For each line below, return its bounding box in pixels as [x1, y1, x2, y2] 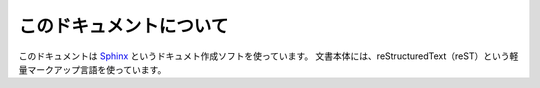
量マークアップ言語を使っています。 [18, 63, 167, 75]
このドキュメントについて [18, 15, 229, 37]
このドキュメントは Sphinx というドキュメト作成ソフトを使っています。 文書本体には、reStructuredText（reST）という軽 [18, 50, 519, 62]
